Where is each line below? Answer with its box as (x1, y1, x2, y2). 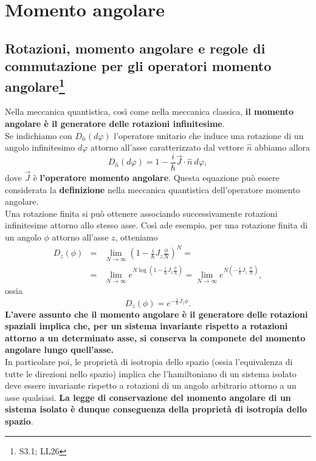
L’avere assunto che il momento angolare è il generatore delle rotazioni (5, 307, 308, 320)
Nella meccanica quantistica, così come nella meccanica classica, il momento (5, 105, 294, 118)
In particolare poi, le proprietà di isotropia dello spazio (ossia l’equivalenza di (5, 355, 293, 367)
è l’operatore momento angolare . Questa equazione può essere (33, 171, 280, 184)
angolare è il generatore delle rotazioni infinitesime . (5, 117, 225, 129)
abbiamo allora (255, 141, 311, 154)
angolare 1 (5, 74, 65, 95)
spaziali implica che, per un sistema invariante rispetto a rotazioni (5, 319, 288, 332)
